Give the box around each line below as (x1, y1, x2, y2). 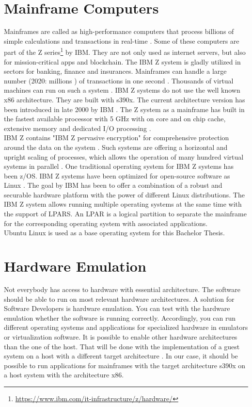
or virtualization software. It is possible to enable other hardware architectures (4, 331, 237, 342)
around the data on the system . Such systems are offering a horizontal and (4, 142, 228, 152)
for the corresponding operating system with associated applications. (4, 218, 208, 228)
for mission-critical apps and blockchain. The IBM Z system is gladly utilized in (4, 56, 241, 66)
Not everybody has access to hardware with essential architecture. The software (4, 284, 240, 294)
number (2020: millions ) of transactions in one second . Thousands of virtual (4, 75, 234, 85)
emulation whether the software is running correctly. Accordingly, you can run (4, 312, 236, 323)
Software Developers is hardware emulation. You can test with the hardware (4, 303, 230, 313)
